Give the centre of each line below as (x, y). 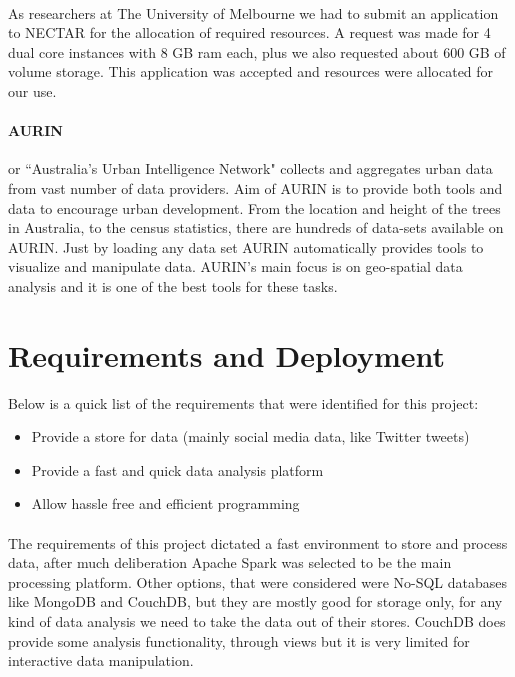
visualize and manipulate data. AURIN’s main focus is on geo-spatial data (235, 266)
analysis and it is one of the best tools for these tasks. (173, 285)
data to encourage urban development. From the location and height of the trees (254, 207)
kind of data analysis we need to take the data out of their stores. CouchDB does (257, 620)
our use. (32, 90)
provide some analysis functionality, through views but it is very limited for (239, 640)
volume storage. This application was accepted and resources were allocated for (251, 71)
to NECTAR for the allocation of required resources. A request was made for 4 (249, 32)
